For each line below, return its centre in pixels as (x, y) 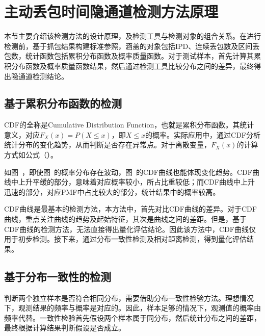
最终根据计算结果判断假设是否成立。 (65, 328)
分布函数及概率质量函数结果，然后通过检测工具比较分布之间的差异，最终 (132, 66)
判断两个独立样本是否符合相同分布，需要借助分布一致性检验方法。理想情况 (129, 298)
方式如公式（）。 (31, 155)
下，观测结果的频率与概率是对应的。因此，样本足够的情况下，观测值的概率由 (132, 308)
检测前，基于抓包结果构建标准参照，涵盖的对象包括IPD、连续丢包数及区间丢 (132, 46)
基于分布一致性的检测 (58, 276)
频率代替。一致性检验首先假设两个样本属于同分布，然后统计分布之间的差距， (132, 317)
